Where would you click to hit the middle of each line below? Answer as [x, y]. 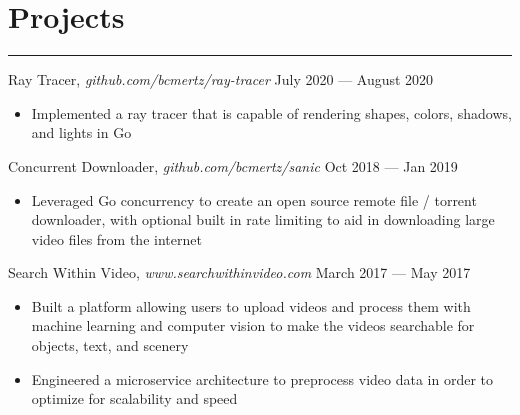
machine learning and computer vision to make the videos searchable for [253, 325]
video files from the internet [116, 238]
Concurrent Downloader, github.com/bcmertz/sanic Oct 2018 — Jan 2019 [233, 165]
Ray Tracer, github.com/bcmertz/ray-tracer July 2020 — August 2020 [221, 79]
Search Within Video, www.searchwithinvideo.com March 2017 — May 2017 [239, 272]
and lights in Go [81, 132]
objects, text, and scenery [110, 345]
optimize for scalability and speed [134, 398]
